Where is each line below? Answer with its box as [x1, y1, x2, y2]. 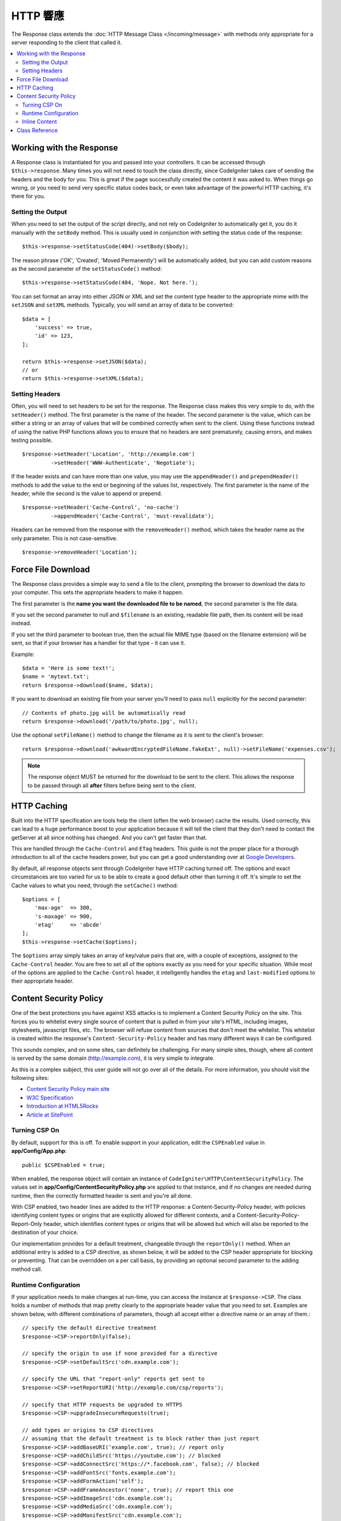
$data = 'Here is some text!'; [22, 664, 115, 672]
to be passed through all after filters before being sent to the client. [27, 782, 196, 789]
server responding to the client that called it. [11, 38, 122, 46]
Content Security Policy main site [26, 1085, 109, 1093]
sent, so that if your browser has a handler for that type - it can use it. [11, 639, 185, 647]
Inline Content [22, 118, 57, 125]
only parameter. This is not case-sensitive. [11, 534, 118, 541]
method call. [11, 1265, 43, 1273]
